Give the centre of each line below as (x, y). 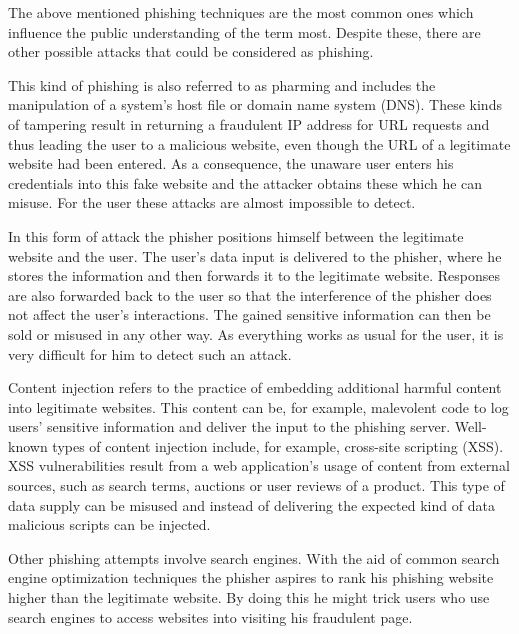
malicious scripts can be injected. (109, 524)
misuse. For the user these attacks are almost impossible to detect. (212, 202)
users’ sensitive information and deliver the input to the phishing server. (229, 426)
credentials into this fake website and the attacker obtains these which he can (245, 182)
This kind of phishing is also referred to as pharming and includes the (222, 84)
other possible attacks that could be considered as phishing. (191, 51)
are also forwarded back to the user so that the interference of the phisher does (250, 294)
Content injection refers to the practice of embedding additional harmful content (255, 387)
